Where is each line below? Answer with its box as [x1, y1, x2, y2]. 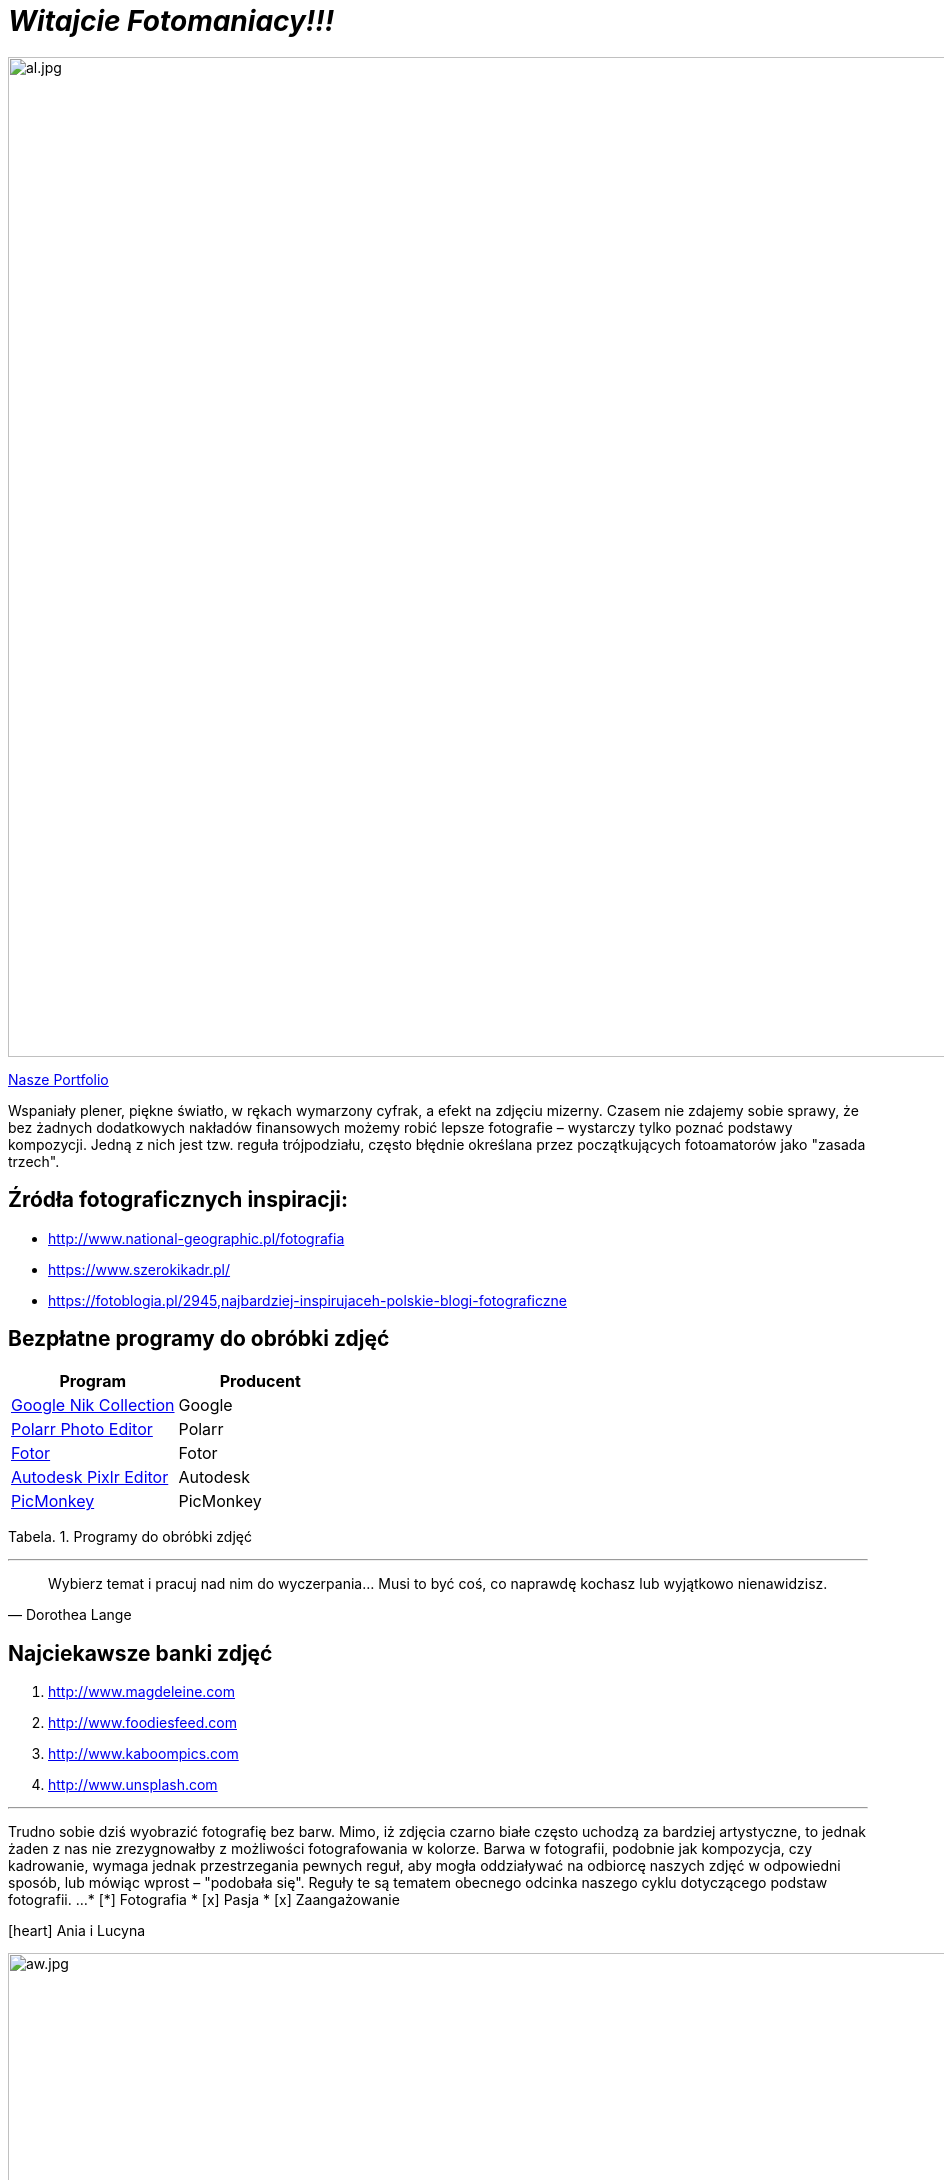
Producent [219, 1371, 301, 1392]
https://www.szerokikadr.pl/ [48, 1260, 231, 1278]
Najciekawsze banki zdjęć [8, 1640, 273, 1666]
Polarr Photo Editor [11, 1419, 153, 1440]
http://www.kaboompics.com [48, 1745, 239, 1763]
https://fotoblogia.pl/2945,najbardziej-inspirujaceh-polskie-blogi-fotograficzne [48, 1291, 567, 1309]
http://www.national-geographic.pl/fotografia [48, 1229, 345, 1247]
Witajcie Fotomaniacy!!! [8, 4, 335, 38]
